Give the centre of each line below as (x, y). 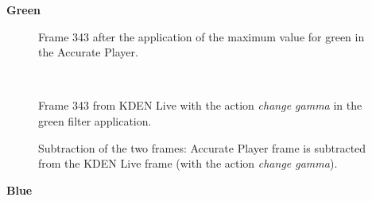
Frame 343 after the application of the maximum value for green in (201, 36)
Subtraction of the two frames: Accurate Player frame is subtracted (202, 147)
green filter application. (95, 120)
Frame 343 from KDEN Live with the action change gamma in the (200, 105)
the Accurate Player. (88, 52)
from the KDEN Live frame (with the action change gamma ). (188, 163)
